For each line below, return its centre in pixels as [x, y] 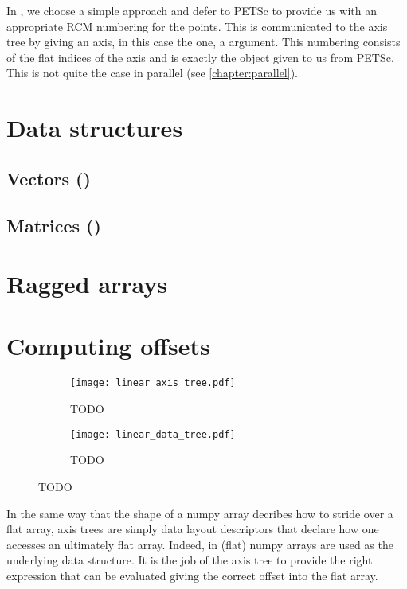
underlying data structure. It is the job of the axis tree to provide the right [190, 560]
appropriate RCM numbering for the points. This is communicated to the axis [197, 26]
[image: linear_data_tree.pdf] [153, 434]
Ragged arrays [87, 284]
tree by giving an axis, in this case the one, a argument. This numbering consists [203, 42]
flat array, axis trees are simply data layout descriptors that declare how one [193, 529]
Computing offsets [108, 346]
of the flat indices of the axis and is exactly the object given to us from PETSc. [200, 57]
